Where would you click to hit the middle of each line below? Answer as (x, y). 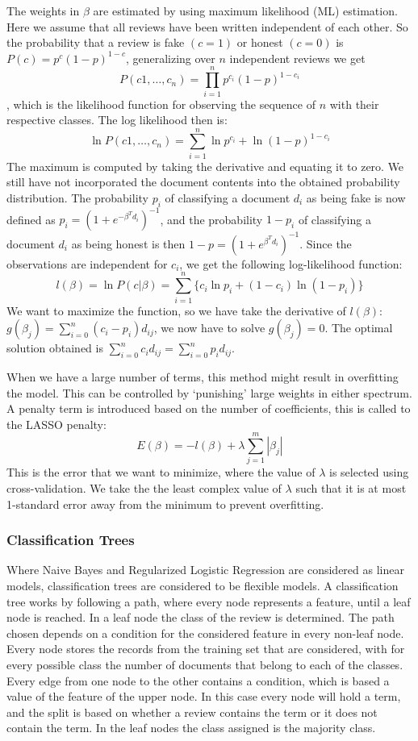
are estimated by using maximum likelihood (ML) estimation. (245, 10)
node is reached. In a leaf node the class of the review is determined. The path (201, 617)
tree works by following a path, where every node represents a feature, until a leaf (209, 601)
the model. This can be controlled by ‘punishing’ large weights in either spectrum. (209, 392)
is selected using (369, 472)
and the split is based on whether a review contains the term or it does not (192, 712)
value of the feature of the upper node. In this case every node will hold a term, (204, 696)
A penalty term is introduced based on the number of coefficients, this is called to (209, 408)
